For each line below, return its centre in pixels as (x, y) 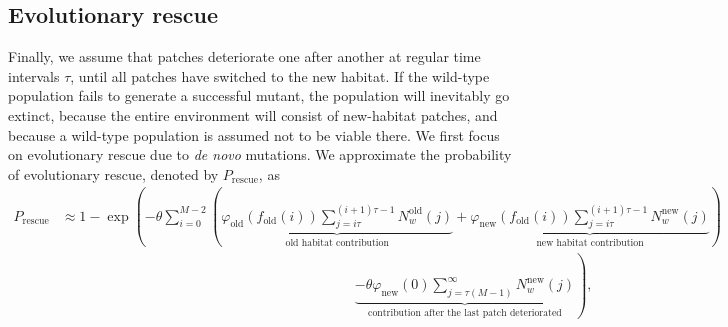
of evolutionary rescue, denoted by (113, 173)
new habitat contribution (590, 243)
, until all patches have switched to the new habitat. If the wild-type (280, 75)
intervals (34, 75)
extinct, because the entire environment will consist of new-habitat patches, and (253, 114)
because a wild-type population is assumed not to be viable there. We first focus (254, 134)
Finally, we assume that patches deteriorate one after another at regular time (244, 56)
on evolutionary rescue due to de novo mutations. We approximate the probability (260, 154)
